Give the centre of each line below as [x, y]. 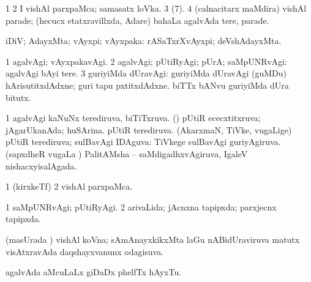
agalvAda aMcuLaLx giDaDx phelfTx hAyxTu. [94, 272]
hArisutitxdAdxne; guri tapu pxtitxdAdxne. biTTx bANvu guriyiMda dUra [147, 85]
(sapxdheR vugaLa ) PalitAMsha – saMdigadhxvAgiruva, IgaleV [127, 153]
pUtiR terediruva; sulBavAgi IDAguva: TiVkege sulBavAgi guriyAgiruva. [143, 142]
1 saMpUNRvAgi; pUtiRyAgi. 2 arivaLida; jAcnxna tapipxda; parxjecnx [141, 206]
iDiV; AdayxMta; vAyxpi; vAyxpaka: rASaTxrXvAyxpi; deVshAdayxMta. [144, 41]
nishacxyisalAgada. [41, 165]
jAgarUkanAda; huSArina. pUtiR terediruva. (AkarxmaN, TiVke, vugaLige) [149, 129]
